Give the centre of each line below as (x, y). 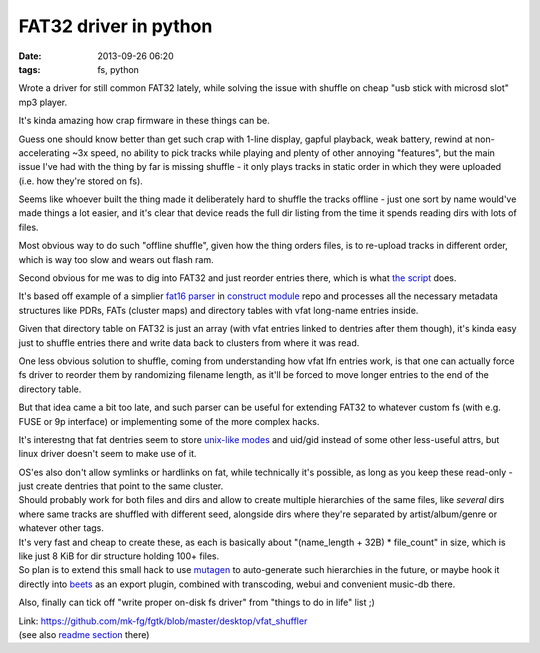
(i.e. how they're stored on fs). (81, 181)
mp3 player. (43, 102)
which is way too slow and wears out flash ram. (116, 259)
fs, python (118, 69)
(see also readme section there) (84, 634)
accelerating (44, 152)
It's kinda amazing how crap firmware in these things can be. (144, 121)
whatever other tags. (61, 528)
